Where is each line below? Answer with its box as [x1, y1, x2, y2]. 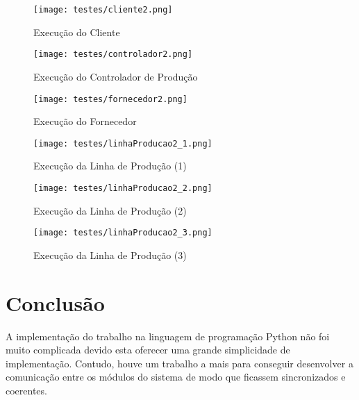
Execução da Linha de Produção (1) [33, 158, 187, 173]
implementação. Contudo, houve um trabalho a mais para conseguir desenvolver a [6, 356, 353, 370]
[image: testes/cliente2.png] [33, 5, 173, 15]
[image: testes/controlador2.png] [33, 49, 193, 60]
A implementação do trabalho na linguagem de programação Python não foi [6, 328, 330, 343]
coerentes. [6, 383, 47, 397]
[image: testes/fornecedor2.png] [33, 94, 187, 104]
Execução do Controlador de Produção [33, 69, 198, 83]
